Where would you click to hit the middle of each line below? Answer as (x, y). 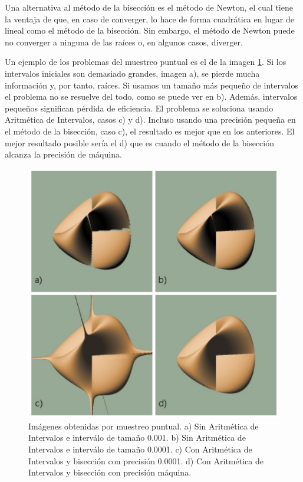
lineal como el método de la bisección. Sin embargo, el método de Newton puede (150, 30)
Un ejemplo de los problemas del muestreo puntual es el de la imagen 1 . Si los (146, 62)
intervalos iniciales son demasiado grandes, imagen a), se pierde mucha (132, 73)
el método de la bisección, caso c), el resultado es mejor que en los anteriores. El (150, 131)
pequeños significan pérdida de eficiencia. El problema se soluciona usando (139, 108)
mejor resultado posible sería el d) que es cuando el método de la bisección (140, 142)
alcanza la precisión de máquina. (63, 154)
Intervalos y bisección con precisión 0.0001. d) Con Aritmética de (146, 460)
